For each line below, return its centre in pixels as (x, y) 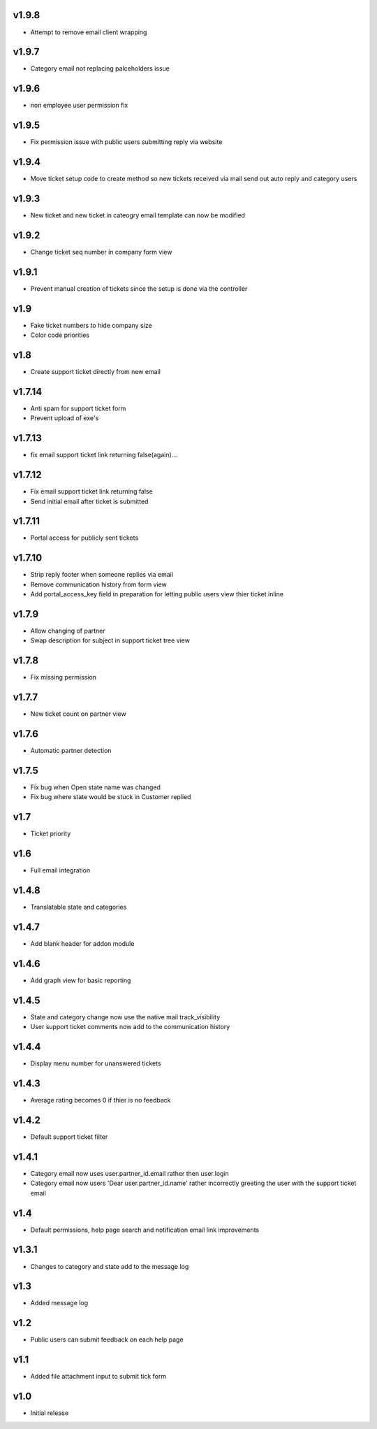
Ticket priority (51, 834)
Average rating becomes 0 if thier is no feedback (101, 1100)
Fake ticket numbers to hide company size (91, 325)
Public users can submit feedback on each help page (107, 1340)
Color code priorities (60, 335)
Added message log (59, 1303)
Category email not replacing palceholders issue (100, 69)
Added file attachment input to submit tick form (98, 1377)
